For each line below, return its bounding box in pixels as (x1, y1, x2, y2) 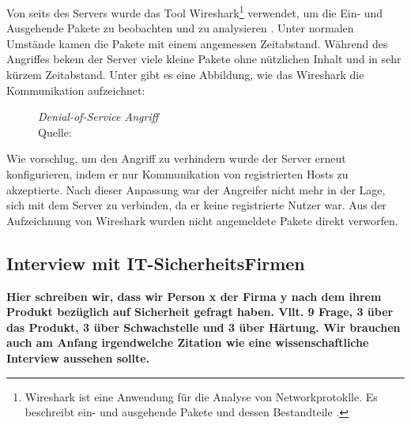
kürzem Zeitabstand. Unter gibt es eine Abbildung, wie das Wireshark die (6, 66, 364, 83)
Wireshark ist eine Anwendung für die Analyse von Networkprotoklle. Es (25, 388, 378, 404)
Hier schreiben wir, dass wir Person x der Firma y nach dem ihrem (6, 288, 382, 304)
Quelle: (38, 123, 72, 140)
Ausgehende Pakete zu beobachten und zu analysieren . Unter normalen (6, 20, 354, 36)
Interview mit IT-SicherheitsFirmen (6, 250, 305, 275)
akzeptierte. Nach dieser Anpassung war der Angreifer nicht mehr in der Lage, (6, 181, 386, 197)
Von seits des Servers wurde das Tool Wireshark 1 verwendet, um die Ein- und (6, 2, 383, 21)
